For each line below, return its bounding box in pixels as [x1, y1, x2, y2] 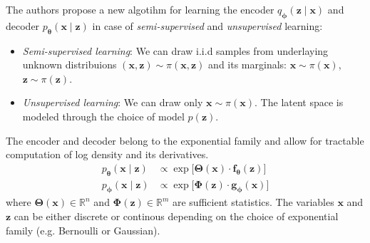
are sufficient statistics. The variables [172, 195, 334, 210]
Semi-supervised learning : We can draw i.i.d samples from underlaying [22, 43, 329, 58]
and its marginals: [208, 57, 287, 72]
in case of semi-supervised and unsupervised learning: [92, 18, 323, 33]
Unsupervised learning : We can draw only [22, 95, 203, 110]
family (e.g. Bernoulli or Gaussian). [6, 222, 160, 237]
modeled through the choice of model [22, 108, 185, 123]
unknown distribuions [22, 57, 117, 72]
